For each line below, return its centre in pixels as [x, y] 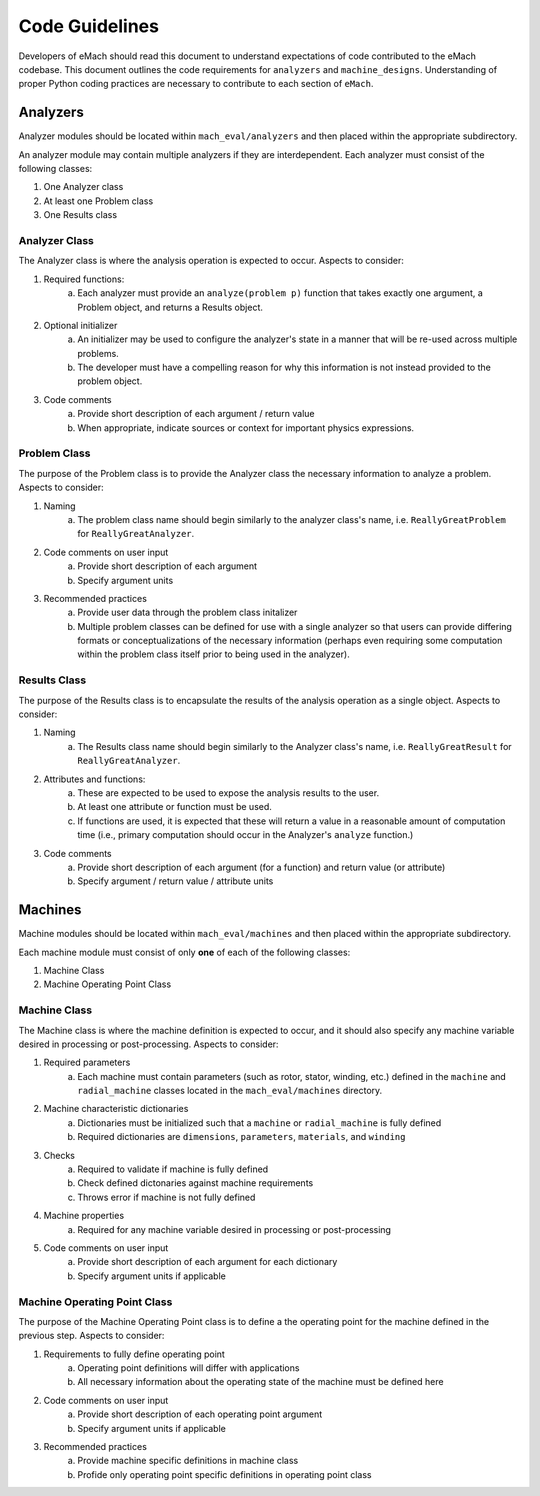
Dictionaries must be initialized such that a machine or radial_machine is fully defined [259, 1122]
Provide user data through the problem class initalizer [187, 612]
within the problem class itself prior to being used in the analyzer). [213, 654]
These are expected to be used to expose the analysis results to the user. [228, 792]
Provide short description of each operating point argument [200, 1414]
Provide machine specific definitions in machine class [188, 1461]
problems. [98, 353]
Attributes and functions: [94, 779]
